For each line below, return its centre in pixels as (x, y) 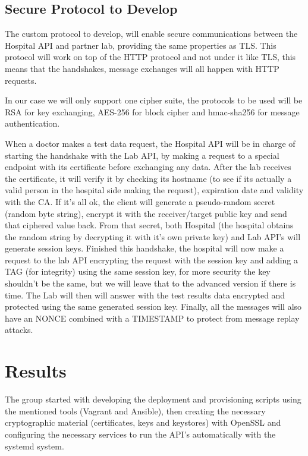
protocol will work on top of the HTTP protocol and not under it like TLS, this (150, 57)
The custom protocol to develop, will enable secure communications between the (151, 34)
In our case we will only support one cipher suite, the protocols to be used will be (154, 100)
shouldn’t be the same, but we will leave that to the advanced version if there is (150, 283)
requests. (21, 80)
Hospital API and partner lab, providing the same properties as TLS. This (141, 45)
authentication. (32, 123)
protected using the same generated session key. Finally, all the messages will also (153, 306)
